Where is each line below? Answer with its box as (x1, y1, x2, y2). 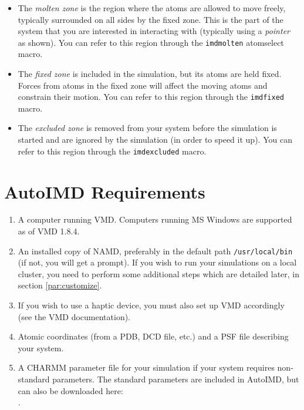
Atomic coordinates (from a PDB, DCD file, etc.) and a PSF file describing (18, 330, 289, 342)
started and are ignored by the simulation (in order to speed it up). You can (18, 133, 292, 146)
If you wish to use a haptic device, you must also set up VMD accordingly (18, 299, 285, 311)
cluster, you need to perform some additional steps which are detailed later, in (18, 267, 300, 280)
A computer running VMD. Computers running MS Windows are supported (18, 213, 292, 226)
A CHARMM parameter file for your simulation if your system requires (18, 361, 275, 374)
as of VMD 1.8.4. (18, 225, 80, 237)
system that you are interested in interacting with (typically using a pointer (18, 25, 290, 37)
